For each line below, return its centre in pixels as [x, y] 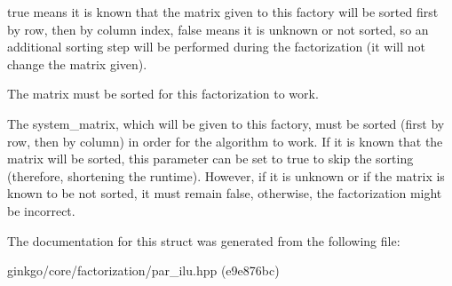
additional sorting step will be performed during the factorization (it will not [216, 47]
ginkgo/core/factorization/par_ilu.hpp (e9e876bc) [143, 270]
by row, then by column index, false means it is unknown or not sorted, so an [218, 29]
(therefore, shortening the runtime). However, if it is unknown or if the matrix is [226, 175]
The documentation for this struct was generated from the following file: [204, 240]
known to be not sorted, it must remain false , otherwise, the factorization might [225, 193]
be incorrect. [41, 210]
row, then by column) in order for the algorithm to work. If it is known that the [225, 141]
